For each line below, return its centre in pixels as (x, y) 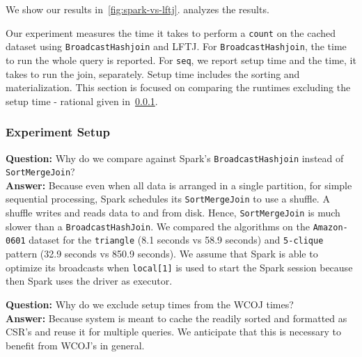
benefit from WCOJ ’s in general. (75, 345)
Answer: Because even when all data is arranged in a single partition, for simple (179, 185)
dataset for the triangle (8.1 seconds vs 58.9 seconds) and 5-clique (176, 240)
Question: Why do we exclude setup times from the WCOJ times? (150, 304)
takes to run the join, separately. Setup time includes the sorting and (153, 73)
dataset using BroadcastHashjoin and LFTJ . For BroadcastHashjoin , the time (176, 46)
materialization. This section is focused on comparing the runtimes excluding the (178, 87)
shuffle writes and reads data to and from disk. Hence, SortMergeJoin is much (173, 213)
